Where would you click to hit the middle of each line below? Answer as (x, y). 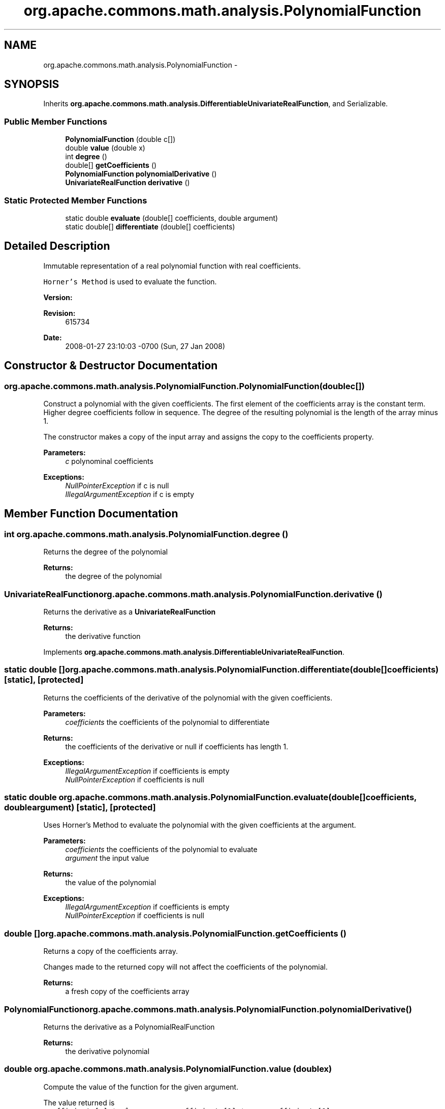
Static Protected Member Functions (76, 200)
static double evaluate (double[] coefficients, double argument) (172, 218)
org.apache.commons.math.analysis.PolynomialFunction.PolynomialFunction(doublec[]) (184, 386)
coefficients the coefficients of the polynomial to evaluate (161, 850)
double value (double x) (105, 148)
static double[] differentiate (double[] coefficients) (150, 226)
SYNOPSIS (32, 84)
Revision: (59, 313)
